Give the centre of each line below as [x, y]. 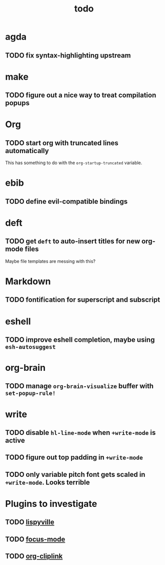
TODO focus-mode [35, 539]
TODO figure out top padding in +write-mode [74, 458]
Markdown [28, 281]
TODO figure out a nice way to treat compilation [81, 95]
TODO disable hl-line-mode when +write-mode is [80, 433]
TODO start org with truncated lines [62, 143]
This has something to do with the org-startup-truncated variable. [74, 163]
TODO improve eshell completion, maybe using [80, 340]
